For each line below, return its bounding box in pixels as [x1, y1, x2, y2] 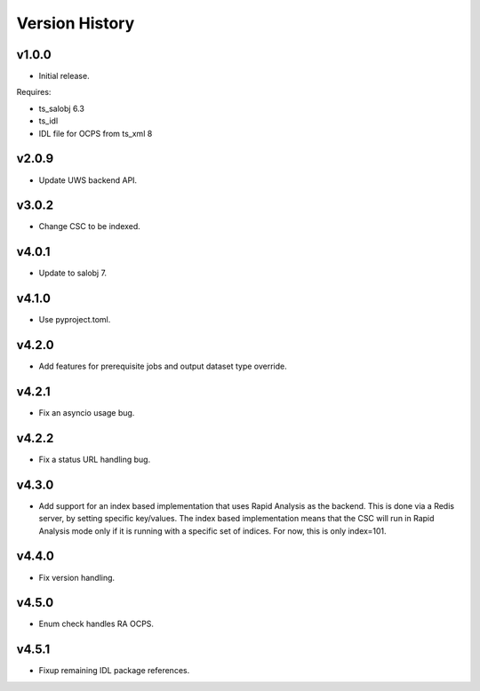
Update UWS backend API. [38, 174, 138, 186]
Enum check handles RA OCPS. [38, 618, 155, 630]
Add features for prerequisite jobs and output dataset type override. [38, 361, 288, 372]
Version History [16, 13, 135, 33]
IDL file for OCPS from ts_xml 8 [38, 128, 153, 139]
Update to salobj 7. [38, 267, 107, 279]
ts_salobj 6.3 [38, 103, 84, 114]
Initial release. [38, 71, 90, 82]
